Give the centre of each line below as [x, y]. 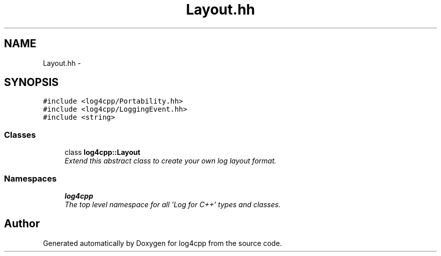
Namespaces [30, 178]
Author [22, 224]
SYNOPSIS [31, 82]
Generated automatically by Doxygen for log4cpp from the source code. [162, 243]
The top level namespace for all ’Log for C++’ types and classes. [173, 204]
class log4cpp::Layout [102, 152]
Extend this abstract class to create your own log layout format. [171, 161]
